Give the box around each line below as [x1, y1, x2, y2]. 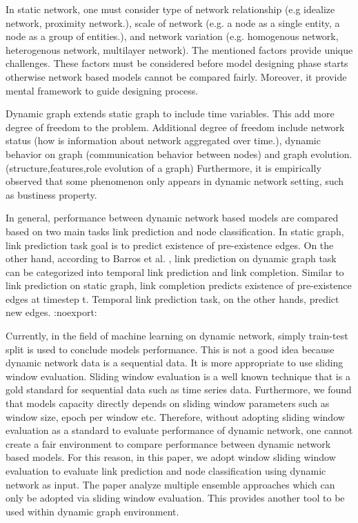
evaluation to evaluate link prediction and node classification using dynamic [6, 464, 326, 477]
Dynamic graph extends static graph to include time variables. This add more [6, 106, 335, 121]
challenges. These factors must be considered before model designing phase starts [6, 56, 348, 70]
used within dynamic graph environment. [6, 504, 179, 518]
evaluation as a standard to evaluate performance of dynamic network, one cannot [6, 423, 353, 437]
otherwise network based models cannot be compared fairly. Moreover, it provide [6, 69, 347, 83]
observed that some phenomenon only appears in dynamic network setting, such [6, 174, 344, 188]
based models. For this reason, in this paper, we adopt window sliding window [6, 450, 336, 464]
